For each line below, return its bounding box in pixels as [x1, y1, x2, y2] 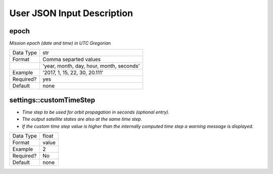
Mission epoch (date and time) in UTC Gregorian [9, 40, 111, 46]
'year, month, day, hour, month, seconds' [42, 63, 140, 70]
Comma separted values [42, 56, 101, 63]
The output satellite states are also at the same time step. [22, 116, 143, 122]
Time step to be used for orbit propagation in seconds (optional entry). [22, 109, 170, 115]
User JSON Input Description [9, 8, 133, 19]
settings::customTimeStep [9, 96, 96, 104]
